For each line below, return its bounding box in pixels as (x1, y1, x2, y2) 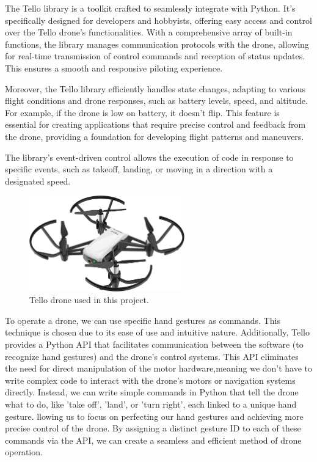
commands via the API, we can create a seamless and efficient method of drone (5, 433, 302, 446)
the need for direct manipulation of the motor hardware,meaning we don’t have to (5, 362, 313, 375)
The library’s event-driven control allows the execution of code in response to (5, 150, 294, 163)
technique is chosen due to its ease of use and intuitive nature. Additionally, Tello (5, 326, 310, 339)
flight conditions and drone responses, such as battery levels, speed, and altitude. (5, 94, 308, 107)
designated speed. (5, 174, 71, 187)
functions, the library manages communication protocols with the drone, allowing (5, 37, 309, 50)
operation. (5, 446, 43, 458)
